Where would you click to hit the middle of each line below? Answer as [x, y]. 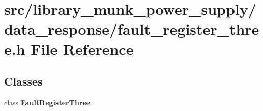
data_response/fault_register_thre [132, 29]
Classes [23, 81]
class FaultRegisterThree [47, 102]
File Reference [82, 49]
